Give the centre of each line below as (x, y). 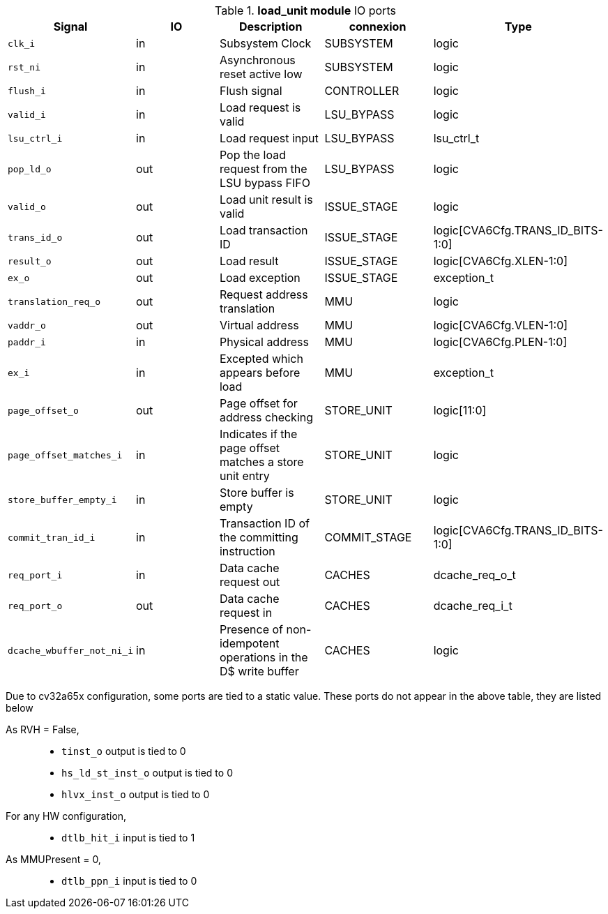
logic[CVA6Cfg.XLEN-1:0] (500, 261)
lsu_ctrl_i (35, 138)
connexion (378, 27)
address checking (266, 417)
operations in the (264, 657)
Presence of (251, 629)
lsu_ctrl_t (456, 138)
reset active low (261, 74)
